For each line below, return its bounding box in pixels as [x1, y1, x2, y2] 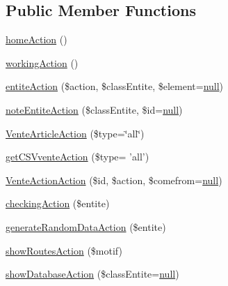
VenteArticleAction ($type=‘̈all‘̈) [6, 126, 145, 140]
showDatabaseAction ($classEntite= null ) [6, 266, 179, 281]
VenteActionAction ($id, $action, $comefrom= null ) [6, 172, 222, 187]
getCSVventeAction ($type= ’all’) [6, 149, 149, 164]
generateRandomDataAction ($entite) [6, 219, 166, 234]
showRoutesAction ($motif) [6, 243, 122, 257]
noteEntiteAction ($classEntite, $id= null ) [6, 102, 183, 116]
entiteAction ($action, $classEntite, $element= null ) [6, 79, 224, 93]
